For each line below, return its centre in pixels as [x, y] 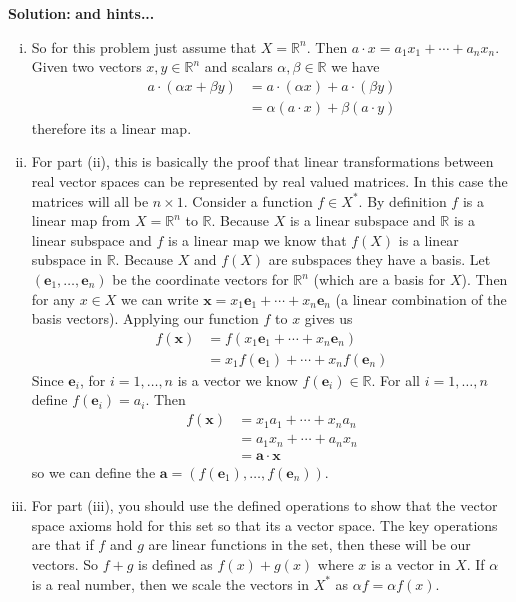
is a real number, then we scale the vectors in [170, 583]
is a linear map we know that [257, 239]
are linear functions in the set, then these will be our [309, 544]
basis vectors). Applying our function [145, 318]
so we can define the [93, 471]
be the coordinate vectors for [200, 279]
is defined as [175, 563]
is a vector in [410, 563]
